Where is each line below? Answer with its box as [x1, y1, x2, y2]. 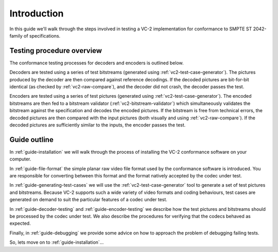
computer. [9, 156, 31, 162]
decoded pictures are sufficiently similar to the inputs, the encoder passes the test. [9, 121, 186, 128]
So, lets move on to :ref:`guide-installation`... [9, 239, 104, 245]
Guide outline [9, 135, 54, 144]
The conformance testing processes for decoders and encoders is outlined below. [9, 60, 184, 66]
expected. [9, 220, 31, 226]
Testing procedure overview [9, 46, 102, 55]
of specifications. [23, 32, 61, 39]
